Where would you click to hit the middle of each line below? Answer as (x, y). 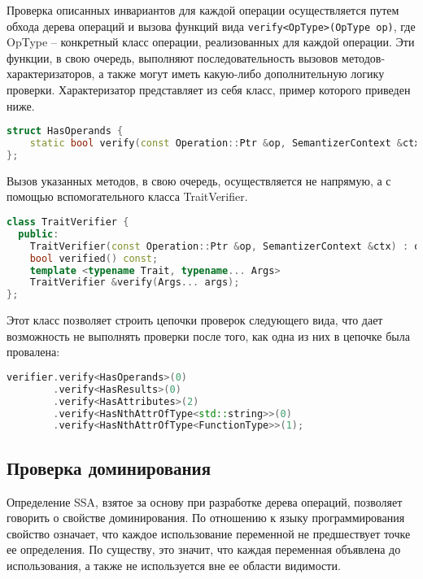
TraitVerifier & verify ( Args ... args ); (135, 283)
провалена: (33, 352)
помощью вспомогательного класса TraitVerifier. (127, 196)
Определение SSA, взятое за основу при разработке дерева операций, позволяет (205, 501)
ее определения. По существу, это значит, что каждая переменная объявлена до (204, 549)
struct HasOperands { (65, 131)
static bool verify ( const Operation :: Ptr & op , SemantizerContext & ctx (225, 144)
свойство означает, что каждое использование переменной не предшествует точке (209, 533)
